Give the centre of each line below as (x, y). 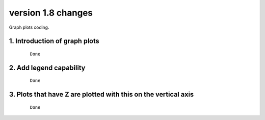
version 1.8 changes (51, 13)
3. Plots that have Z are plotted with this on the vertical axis (101, 94)
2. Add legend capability (47, 68)
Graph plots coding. (29, 27)
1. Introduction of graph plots (54, 41)
